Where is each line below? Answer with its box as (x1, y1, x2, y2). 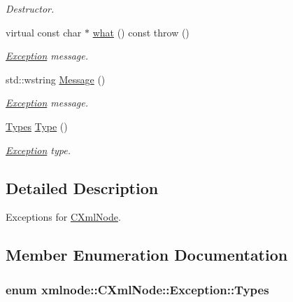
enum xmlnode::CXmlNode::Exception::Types (6, 280, 269, 298)
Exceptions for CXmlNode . (6, 210, 121, 224)
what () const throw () (92, 25, 190, 39)
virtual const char (6, 25, 82, 39)
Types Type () (6, 118, 68, 133)
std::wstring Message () (6, 71, 106, 86)
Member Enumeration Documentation (6, 244, 288, 266)
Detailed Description (6, 177, 159, 198)
